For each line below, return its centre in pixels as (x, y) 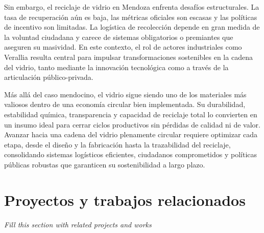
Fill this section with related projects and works (78, 224)
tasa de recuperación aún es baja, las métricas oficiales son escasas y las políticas (131, 17)
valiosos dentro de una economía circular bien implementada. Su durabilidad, (125, 104)
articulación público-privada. (49, 77)
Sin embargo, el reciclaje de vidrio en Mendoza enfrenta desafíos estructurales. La (132, 7)
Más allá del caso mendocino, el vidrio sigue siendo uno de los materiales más (125, 94)
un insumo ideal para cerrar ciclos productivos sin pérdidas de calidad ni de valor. (132, 124)
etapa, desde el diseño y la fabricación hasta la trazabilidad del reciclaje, (117, 144)
